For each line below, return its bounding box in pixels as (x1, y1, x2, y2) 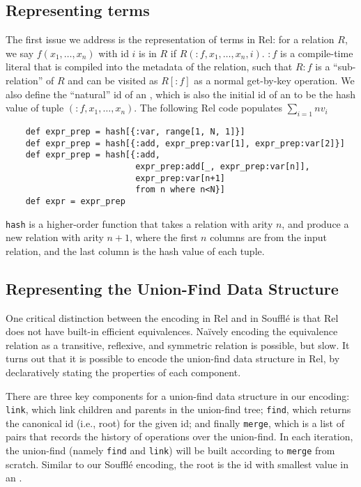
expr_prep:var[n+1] (135, 173, 225, 183)
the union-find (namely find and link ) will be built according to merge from (6, 443, 335, 458)
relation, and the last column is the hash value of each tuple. (6, 243, 265, 258)
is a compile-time (280, 45, 353, 60)
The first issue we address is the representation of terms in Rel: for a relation (6, 32, 335, 47)
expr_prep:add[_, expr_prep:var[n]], (135, 161, 310, 171)
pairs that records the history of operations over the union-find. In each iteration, (6, 429, 353, 444)
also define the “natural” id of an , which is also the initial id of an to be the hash (6, 86, 356, 101)
